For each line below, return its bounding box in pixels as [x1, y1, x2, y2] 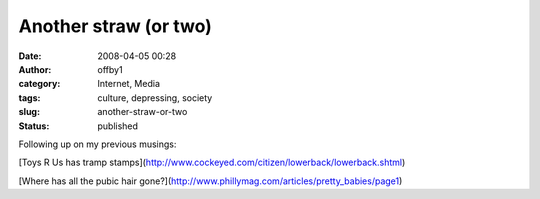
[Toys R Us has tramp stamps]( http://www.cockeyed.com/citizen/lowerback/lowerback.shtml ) [18, 156, 406, 169]
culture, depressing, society [97, 91, 213, 104]
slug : [18, 106, 40, 118]
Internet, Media [97, 78, 160, 90]
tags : [18, 91, 41, 104]
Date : [18, 50, 42, 62]
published [97, 120, 139, 132]
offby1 [97, 63, 124, 75]
